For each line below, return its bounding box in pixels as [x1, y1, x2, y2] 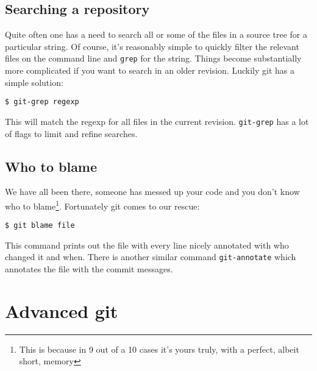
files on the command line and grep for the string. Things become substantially [5, 52, 302, 65]
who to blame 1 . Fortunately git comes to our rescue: [5, 197, 200, 212]
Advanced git [5, 298, 118, 323]
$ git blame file [5, 221, 75, 230]
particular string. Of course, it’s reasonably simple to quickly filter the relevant [5, 40, 299, 52]
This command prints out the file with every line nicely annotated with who [5, 238, 289, 251]
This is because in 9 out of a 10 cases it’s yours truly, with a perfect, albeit [19, 342, 299, 355]
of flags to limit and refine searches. [5, 127, 138, 140]
